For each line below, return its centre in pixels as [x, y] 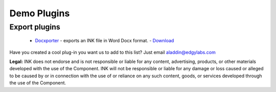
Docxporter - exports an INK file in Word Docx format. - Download [105, 41]
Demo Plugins [40, 13]
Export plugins [35, 27]
